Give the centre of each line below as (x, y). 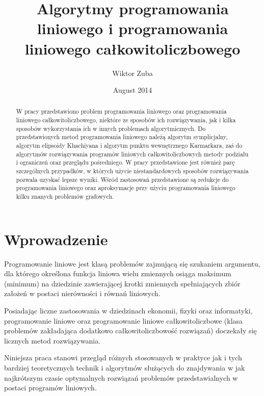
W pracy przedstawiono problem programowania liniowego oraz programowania (121, 111)
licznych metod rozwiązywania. (52, 340)
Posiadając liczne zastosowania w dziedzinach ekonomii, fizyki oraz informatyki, (128, 311)
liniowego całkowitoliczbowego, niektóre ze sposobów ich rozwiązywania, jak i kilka (126, 120)
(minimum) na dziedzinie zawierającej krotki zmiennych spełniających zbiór (122, 283)
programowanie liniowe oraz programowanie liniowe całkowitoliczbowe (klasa (124, 320)
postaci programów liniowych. (50, 388)
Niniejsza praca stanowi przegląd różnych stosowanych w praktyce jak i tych (123, 358)
